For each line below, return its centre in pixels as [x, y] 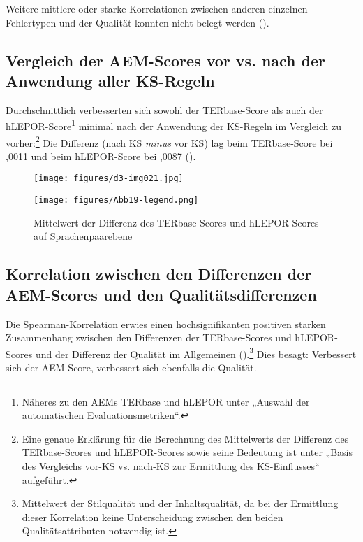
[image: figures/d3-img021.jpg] [109, 179]
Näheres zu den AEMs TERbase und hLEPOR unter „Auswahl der [166, 401]
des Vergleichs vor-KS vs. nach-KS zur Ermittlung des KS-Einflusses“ [171, 465]
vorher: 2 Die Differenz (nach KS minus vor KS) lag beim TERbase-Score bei [169, 141]
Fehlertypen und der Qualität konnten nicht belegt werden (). [138, 22]
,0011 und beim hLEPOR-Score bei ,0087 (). [101, 156]
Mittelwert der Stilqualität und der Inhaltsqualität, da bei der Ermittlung [180, 503]
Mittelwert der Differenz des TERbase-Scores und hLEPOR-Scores [176, 222]
